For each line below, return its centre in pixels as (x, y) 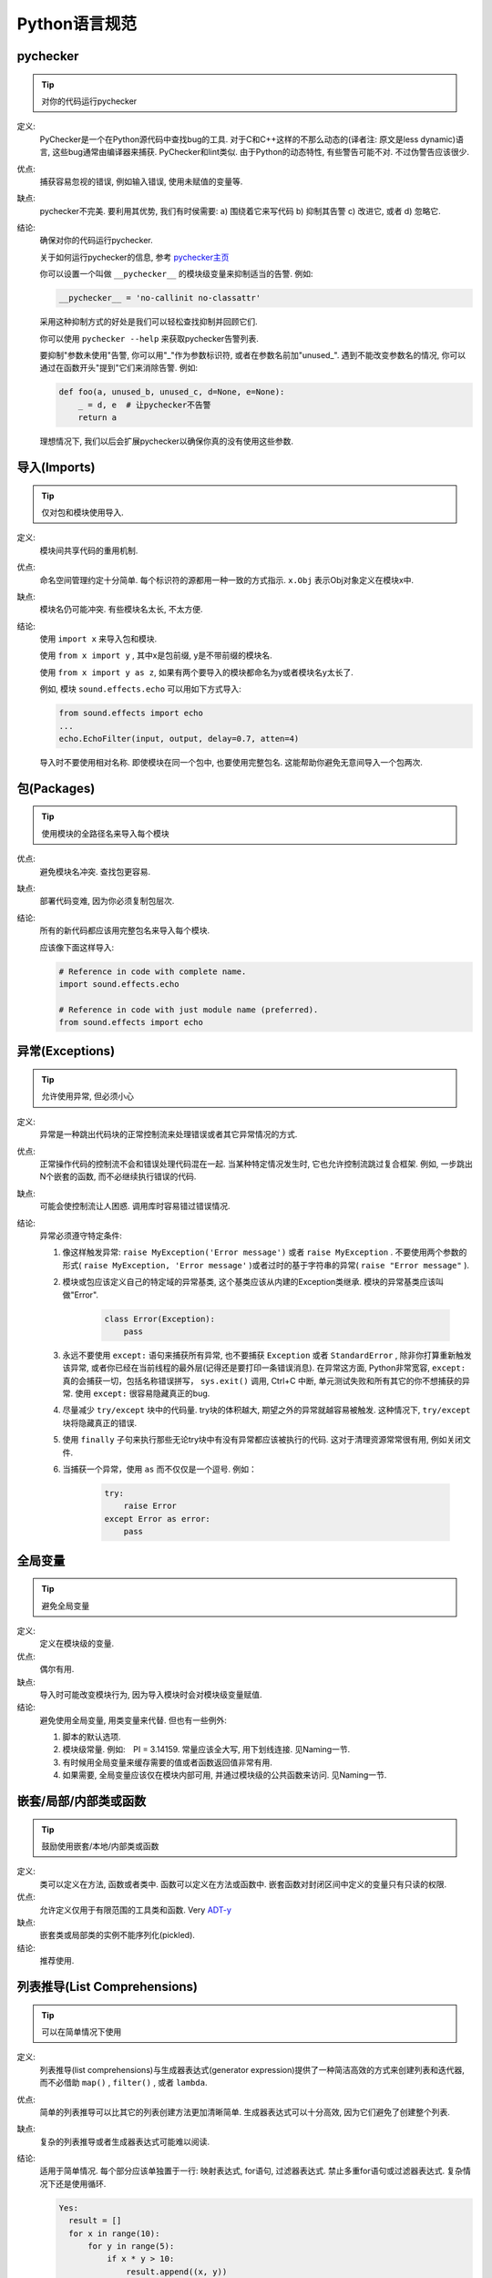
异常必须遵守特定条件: (81, 1236)
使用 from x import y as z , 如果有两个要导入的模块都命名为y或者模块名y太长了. (197, 672)
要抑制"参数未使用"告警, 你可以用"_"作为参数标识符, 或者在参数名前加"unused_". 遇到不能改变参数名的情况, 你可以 (253, 355)
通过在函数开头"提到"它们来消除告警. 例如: (119, 368)
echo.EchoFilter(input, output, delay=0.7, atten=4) (179, 739)
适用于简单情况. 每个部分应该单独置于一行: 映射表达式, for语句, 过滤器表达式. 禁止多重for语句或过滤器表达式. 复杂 (251, 2171)
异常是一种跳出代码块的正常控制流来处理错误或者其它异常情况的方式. (169, 1134)
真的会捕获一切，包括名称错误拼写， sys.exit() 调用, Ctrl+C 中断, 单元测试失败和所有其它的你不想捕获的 (262, 1380)
